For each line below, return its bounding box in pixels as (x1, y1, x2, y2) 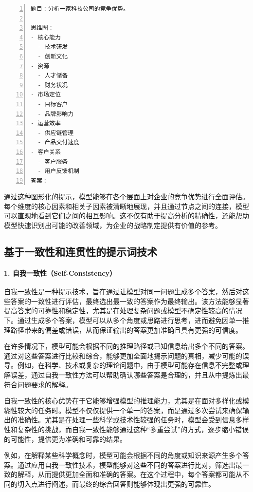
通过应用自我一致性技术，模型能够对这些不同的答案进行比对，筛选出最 (17, 459, 242, 470)
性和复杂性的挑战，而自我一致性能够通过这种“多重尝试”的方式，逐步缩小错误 (4, 424, 249, 434)
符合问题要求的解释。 (4, 379, 72, 389)
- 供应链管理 (37, 129, 74, 136)
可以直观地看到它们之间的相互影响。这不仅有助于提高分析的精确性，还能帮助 (4, 210, 249, 221)
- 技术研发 (37, 43, 68, 51)
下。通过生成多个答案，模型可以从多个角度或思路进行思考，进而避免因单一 (4, 315, 242, 325)
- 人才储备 (37, 72, 68, 79)
